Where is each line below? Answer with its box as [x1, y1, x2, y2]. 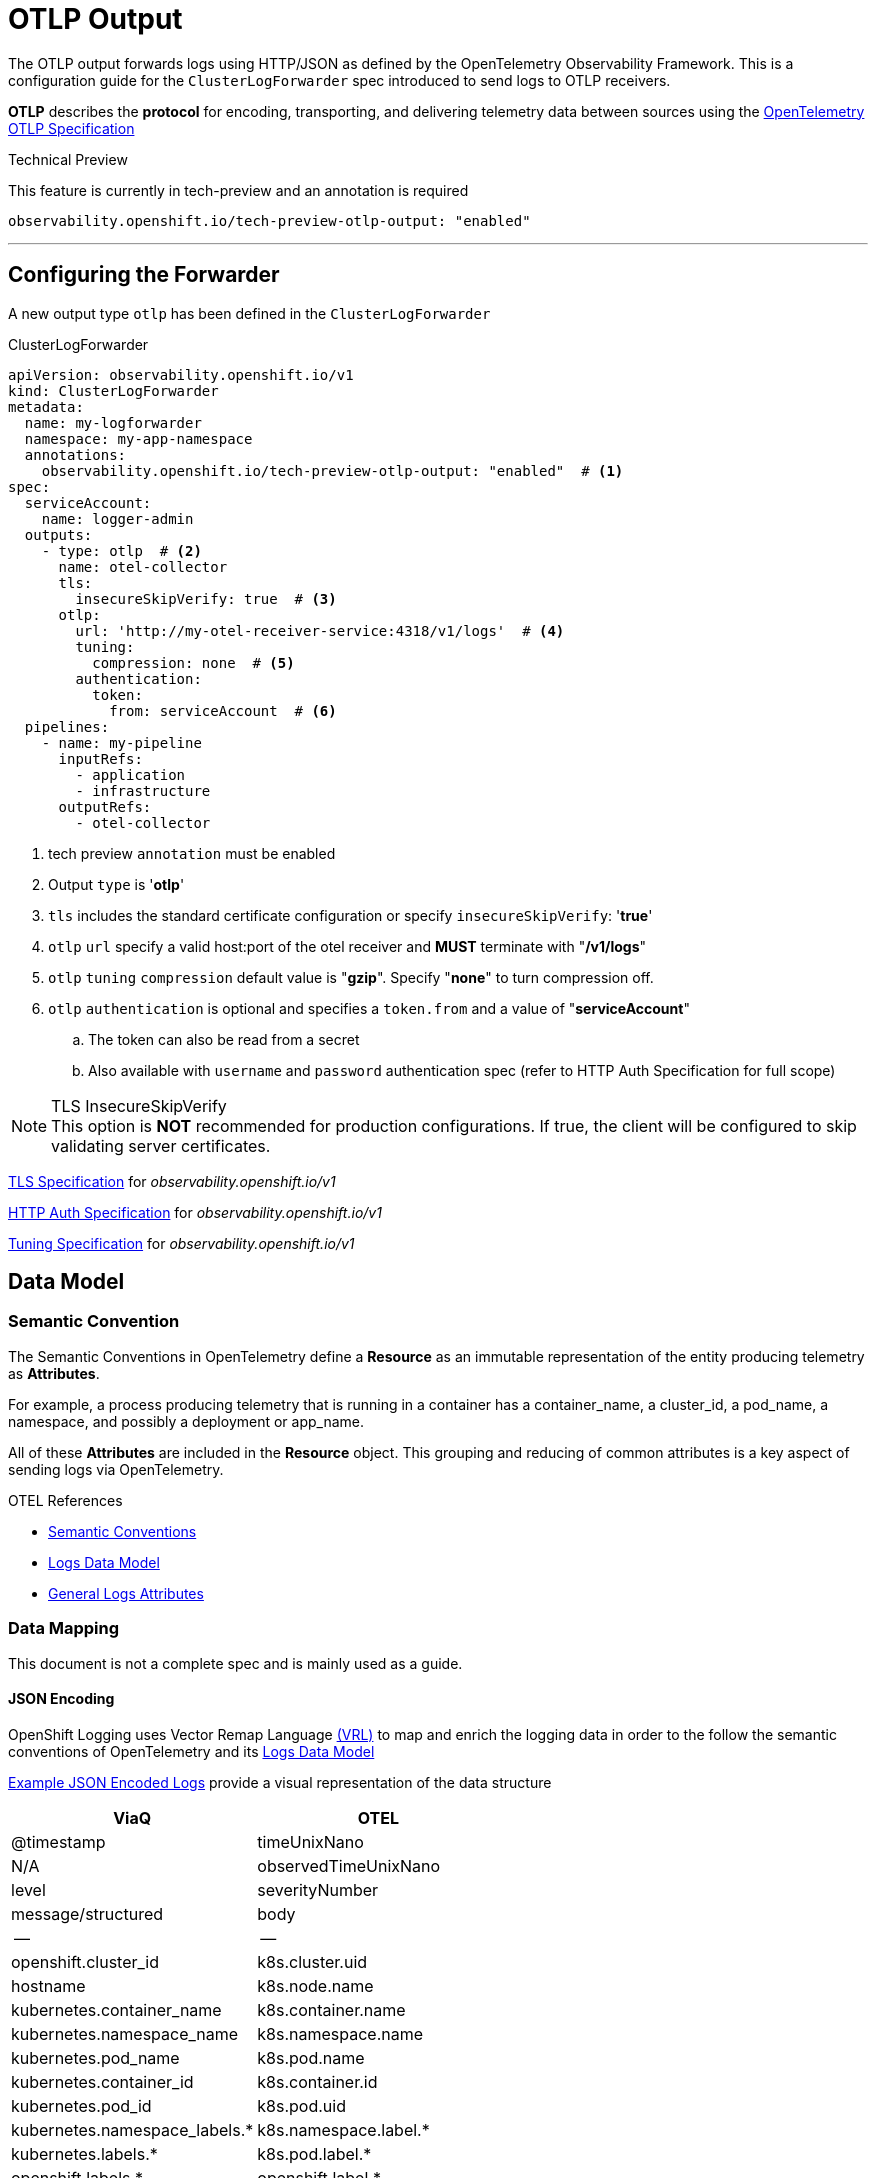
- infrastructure [75, 782, 211, 799]
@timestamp [11, 1831, 106, 1852]
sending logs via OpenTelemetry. [8, 1460, 224, 1478]
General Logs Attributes [48, 1584, 204, 1602]
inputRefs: [58, 750, 143, 767]
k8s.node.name [257, 1975, 374, 1996]
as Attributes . [8, 1364, 100, 1382]
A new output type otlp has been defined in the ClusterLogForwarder [8, 304, 491, 322]
